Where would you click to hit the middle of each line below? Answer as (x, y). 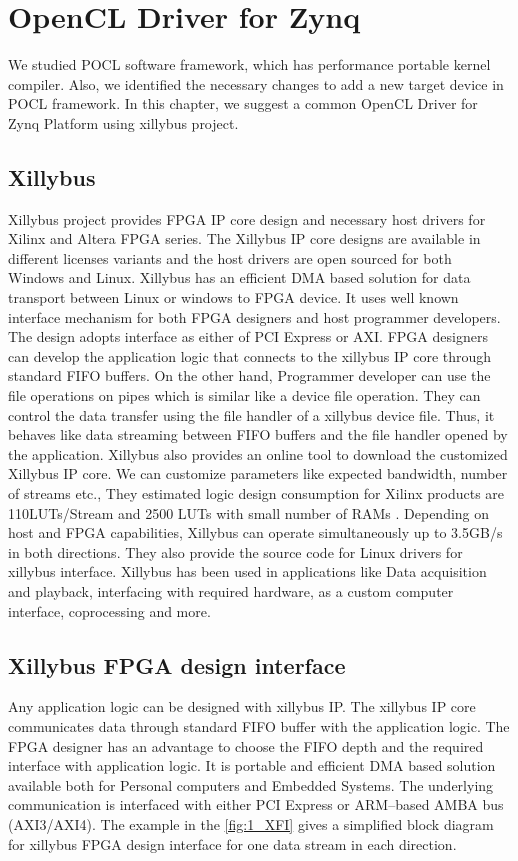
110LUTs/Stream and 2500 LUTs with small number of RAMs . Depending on (249, 512)
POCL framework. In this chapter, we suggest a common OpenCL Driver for (243, 103)
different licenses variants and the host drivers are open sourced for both (230, 257)
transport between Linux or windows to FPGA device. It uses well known (233, 297)
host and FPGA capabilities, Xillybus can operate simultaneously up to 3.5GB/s (255, 532)
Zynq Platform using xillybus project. (123, 122)
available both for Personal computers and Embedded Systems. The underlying (251, 784)
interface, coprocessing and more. (109, 610)
